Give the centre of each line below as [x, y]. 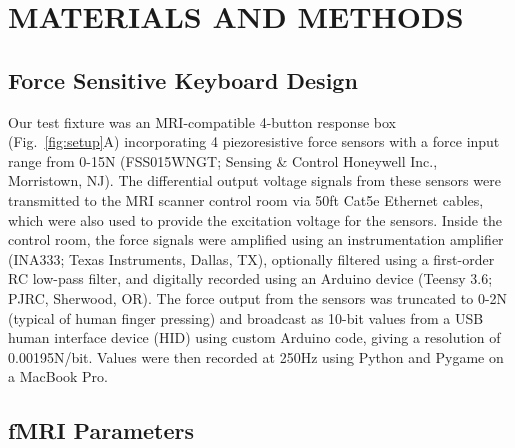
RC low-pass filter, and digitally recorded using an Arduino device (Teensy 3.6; [250, 278]
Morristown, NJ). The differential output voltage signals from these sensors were [254, 180]
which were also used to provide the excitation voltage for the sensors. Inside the [255, 219]
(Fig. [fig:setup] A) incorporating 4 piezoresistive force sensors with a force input [254, 141]
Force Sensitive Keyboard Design [183, 79]
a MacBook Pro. [58, 376]
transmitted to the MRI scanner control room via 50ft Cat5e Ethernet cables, [246, 199]
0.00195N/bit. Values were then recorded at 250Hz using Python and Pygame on [256, 356]
